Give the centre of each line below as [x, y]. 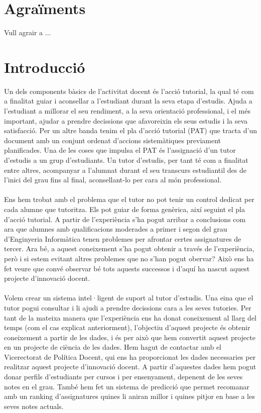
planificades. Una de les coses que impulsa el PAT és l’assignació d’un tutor [120, 150]
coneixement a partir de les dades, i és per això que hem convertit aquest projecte [130, 337]
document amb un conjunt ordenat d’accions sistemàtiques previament [113, 140]
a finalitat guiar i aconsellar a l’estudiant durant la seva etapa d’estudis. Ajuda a [128, 101]
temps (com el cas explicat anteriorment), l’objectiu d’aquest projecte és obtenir [127, 327]
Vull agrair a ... [28, 32]
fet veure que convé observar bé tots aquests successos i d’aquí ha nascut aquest [127, 268]
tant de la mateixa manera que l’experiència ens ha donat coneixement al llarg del [130, 317]
